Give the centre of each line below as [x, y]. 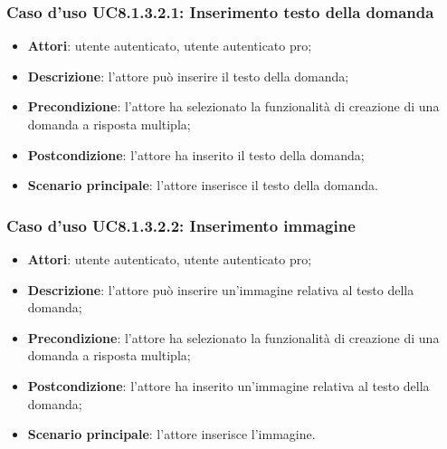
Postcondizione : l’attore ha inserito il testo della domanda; [196, 154]
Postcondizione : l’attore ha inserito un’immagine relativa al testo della [228, 385]
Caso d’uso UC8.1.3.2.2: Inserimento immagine [181, 225]
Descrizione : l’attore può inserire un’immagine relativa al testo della [221, 289]
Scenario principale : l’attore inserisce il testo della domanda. [203, 185]
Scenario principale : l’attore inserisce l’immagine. [171, 434]
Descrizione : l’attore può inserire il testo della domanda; [188, 76]
